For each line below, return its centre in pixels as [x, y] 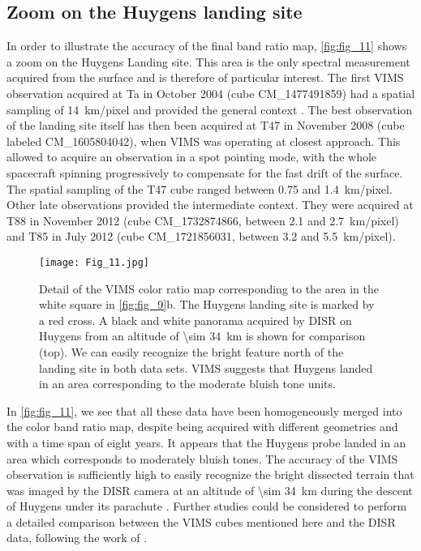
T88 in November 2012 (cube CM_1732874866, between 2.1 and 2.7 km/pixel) [203, 220]
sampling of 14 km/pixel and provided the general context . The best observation [210, 109]
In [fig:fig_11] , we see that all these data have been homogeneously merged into [204, 410]
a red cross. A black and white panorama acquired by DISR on [195, 320]
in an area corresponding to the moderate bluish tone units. [187, 384]
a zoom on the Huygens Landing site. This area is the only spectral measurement [208, 61]
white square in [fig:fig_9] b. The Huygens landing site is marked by [207, 304]
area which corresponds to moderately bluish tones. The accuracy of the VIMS [202, 458]
